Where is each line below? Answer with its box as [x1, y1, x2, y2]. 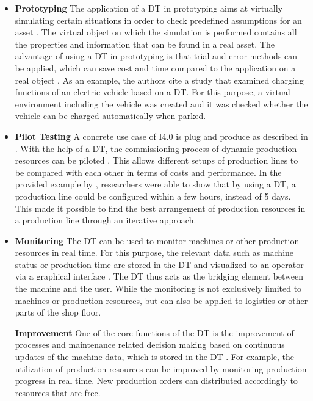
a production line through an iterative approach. [15, 214, 196, 226]
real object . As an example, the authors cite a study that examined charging [15, 73, 304, 86]
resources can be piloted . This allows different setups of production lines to [15, 154, 298, 167]
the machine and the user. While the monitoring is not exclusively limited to [15, 282, 302, 295]
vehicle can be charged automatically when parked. [15, 109, 206, 122]
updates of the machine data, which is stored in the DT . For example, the [15, 350, 295, 363]
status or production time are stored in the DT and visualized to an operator [15, 258, 304, 270]
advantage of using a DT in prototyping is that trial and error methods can [15, 49, 298, 62]
